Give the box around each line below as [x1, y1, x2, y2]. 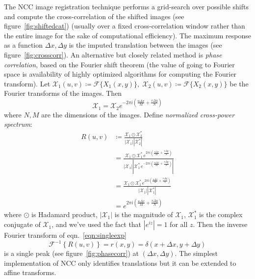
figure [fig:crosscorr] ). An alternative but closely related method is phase [4, 49, 222, 59]
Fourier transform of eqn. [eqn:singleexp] [4, 230, 127, 240]
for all [170, 219, 188, 229]
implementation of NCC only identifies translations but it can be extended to [4, 257, 236, 268]
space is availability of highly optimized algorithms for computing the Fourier [4, 69, 236, 79]
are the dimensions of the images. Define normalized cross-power [41, 109, 235, 119]
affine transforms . [4, 267, 56, 278]
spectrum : [4, 119, 32, 129]
